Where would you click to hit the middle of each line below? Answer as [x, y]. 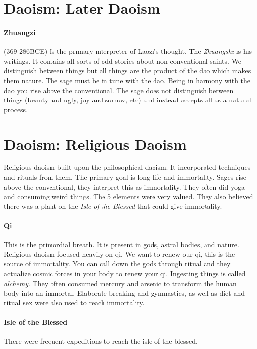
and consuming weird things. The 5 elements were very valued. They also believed [128, 196]
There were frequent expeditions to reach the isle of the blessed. [101, 341]
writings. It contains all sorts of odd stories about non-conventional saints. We [123, 61]
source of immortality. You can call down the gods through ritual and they [117, 264]
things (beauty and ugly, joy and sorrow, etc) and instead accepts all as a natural [128, 100]
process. [16, 109]
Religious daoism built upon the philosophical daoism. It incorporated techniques [127, 167]
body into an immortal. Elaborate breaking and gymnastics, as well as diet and [124, 293]
